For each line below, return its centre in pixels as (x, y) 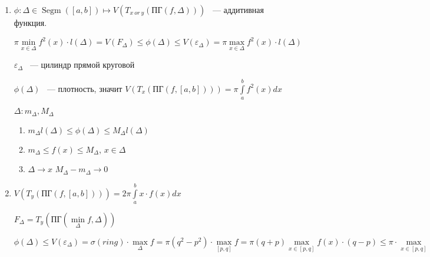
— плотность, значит (85, 88)
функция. (30, 22)
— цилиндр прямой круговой (82, 65)
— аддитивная (238, 9)
